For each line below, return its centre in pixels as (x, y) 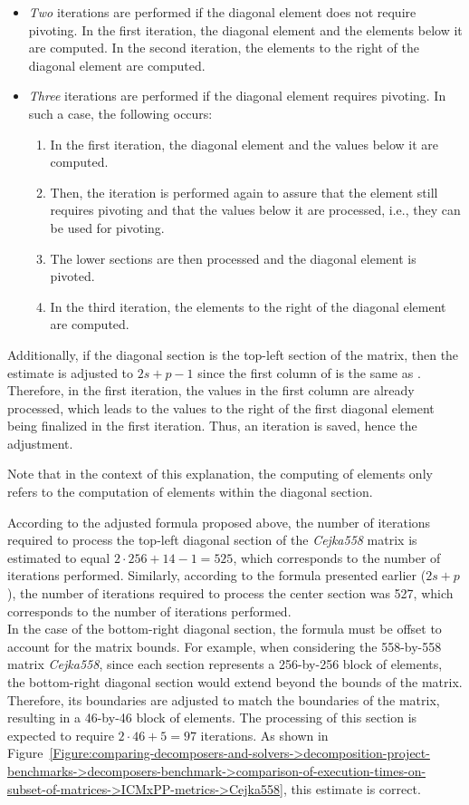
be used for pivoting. (107, 227)
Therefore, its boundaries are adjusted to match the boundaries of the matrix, (224, 699)
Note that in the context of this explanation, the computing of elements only (220, 474)
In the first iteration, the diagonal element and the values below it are (244, 144)
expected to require (61, 735)
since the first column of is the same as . (309, 372)
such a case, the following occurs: (120, 113)
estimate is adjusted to (71, 372)
